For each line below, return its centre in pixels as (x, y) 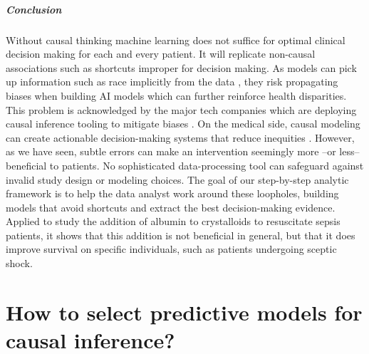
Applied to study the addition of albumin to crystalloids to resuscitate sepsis (173, 221)
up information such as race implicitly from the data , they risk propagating (172, 82)
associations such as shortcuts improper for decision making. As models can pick (181, 67)
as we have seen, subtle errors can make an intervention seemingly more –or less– (183, 151)
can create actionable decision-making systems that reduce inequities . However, (180, 137)
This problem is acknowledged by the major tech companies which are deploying (181, 109)
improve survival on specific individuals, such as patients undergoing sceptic (171, 249)
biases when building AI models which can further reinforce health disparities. (176, 95)
